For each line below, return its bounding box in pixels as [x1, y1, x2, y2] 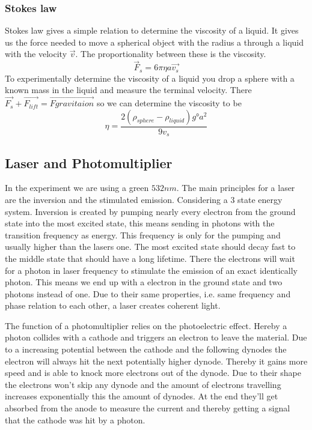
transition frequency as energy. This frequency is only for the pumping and [5, 228, 281, 241]
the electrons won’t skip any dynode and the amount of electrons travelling [5, 378, 281, 390]
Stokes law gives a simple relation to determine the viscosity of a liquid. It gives [5, 24, 299, 37]
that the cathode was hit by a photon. [5, 413, 145, 426]
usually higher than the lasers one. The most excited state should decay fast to [5, 240, 296, 253]
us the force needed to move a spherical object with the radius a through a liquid [5, 35, 304, 48]
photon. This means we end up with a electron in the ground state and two [5, 276, 283, 288]
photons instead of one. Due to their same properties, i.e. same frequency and [5, 287, 291, 300]
